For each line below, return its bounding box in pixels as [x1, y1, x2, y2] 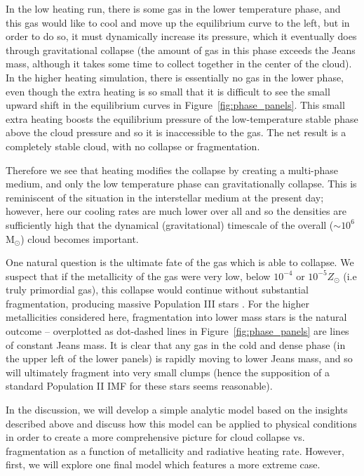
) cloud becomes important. [20, 231, 139, 246]
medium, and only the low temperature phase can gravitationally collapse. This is [6, 176, 357, 191]
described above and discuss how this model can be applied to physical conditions [6, 416, 357, 430]
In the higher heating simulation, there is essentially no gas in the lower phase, [6, 70, 344, 84]
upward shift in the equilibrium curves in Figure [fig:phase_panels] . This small [6, 98, 345, 112]
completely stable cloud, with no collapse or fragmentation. [6, 138, 260, 153]
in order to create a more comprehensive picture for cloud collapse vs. [6, 430, 305, 444]
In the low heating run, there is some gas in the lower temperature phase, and [6, 1, 341, 15]
